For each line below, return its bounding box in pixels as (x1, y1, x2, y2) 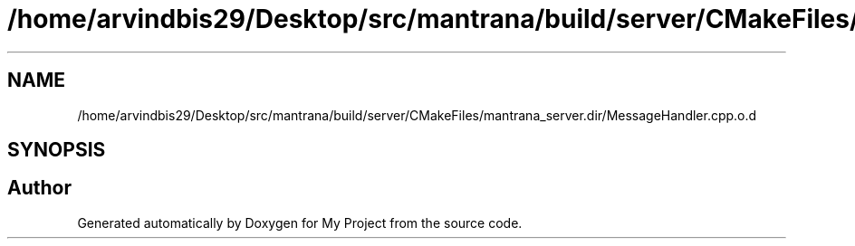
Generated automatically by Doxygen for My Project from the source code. (77, 214, 523, 231)
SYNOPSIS (7, 138, 106, 162)
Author (7, 176, 72, 200)
